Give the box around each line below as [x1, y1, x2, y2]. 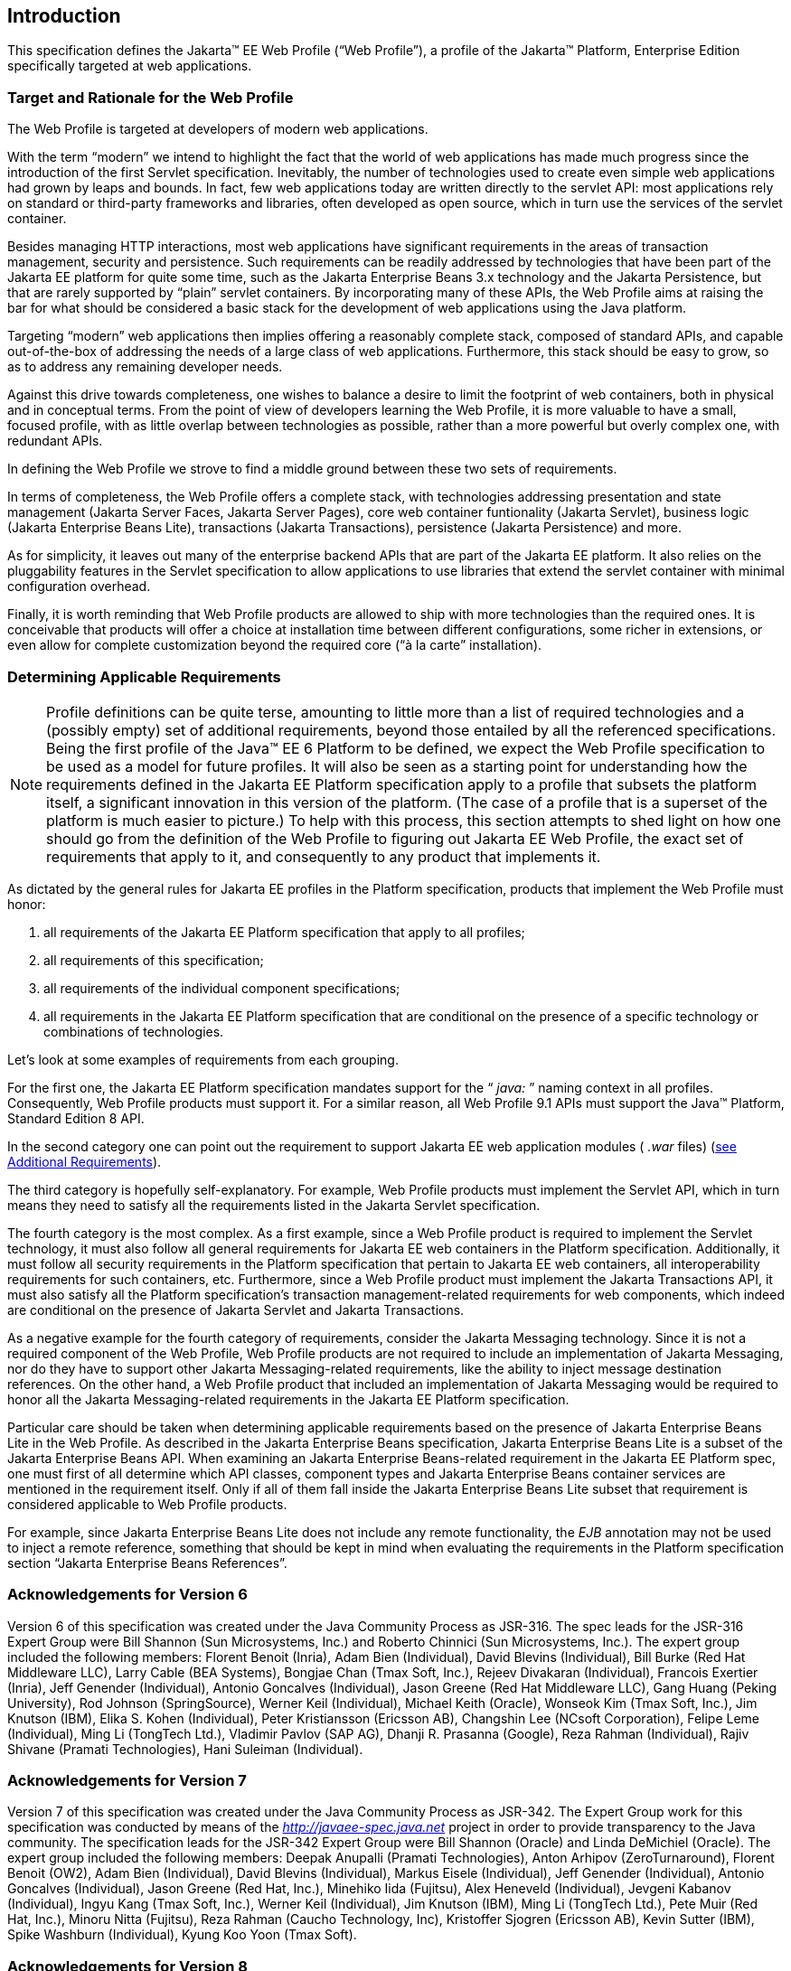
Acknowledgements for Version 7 [7, 1771, 247, 1790]
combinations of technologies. [43, 1023, 224, 1039]
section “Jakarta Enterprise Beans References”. [7, 1554, 287, 1571]
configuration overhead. [7, 578, 151, 595]
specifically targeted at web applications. [7, 58, 252, 74]
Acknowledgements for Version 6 [7, 1585, 248, 1604]
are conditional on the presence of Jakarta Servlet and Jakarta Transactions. [7, 1301, 465, 1318]
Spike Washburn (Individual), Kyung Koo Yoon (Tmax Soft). [7, 1927, 357, 1943]
